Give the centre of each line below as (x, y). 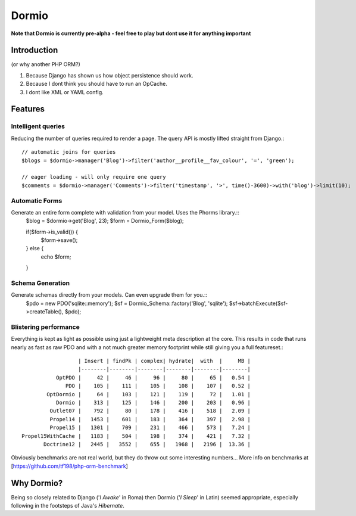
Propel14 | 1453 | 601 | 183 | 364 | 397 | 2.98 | (150, 419)
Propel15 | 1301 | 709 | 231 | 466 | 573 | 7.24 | (150, 428)
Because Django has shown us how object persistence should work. (110, 75)
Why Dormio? (37, 483)
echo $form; (56, 257)
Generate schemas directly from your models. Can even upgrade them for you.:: (109, 295)
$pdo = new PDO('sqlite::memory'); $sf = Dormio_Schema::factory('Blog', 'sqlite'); (127, 303)
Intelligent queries (38, 126)
